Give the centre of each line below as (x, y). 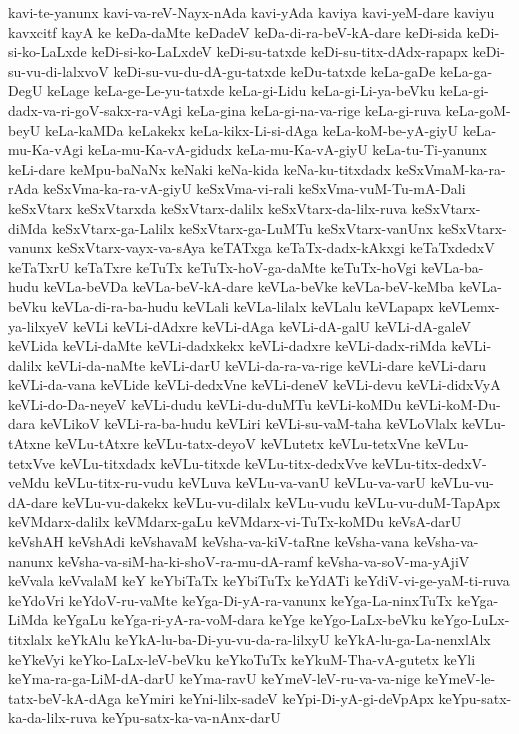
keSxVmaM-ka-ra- (450, 168)
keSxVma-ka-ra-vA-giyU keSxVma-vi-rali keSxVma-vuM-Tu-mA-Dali (254, 188)
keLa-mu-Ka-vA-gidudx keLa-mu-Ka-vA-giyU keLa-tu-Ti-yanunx (287, 149)
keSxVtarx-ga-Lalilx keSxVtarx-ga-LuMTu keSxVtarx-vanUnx (242, 227)
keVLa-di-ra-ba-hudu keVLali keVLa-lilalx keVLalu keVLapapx (242, 305)
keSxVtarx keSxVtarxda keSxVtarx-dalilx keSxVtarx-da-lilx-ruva (207, 207)
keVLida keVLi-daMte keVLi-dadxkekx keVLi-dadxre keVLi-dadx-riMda (227, 345)
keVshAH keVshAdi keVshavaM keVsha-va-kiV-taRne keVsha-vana (209, 541)
